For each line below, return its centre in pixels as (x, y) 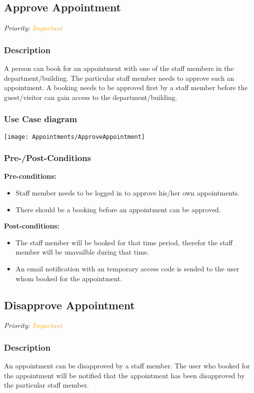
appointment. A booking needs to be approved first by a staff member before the (126, 87)
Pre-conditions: (30, 176)
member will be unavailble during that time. (82, 252)
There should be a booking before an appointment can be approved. (118, 209)
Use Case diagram (41, 119)
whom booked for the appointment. (69, 278)
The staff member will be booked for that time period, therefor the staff (124, 242)
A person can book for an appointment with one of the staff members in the (119, 68)
